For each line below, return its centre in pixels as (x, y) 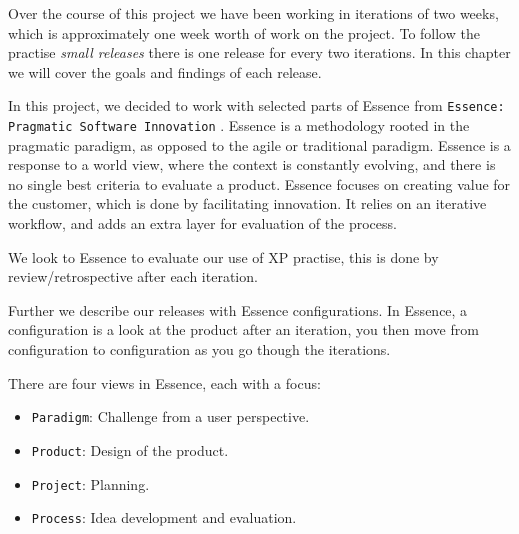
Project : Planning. (90, 483)
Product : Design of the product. (130, 449)
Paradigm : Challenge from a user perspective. (170, 416)
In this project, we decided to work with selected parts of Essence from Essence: (256, 105)
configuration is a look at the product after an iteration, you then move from (243, 329)
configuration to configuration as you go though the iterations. (199, 349)
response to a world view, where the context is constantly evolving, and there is (252, 164)
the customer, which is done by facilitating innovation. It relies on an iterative (247, 203)
